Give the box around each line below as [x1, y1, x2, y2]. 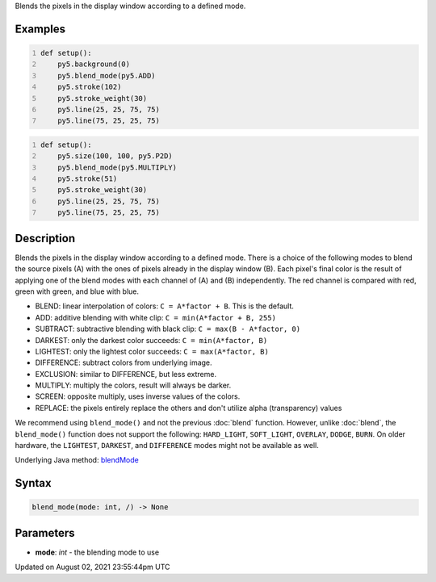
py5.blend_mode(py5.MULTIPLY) [57, 162, 178, 172]
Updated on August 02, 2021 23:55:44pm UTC [15, 562, 170, 572]
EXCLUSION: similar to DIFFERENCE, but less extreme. [35, 369, 217, 379]
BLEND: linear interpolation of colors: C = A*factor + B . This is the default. [35, 301, 294, 311]
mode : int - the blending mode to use [35, 547, 160, 557]
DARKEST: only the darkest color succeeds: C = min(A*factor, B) [35, 335, 268, 345]
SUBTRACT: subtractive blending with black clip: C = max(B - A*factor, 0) [35, 324, 301, 334]
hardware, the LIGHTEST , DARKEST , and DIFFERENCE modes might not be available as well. [15, 441, 319, 450]
